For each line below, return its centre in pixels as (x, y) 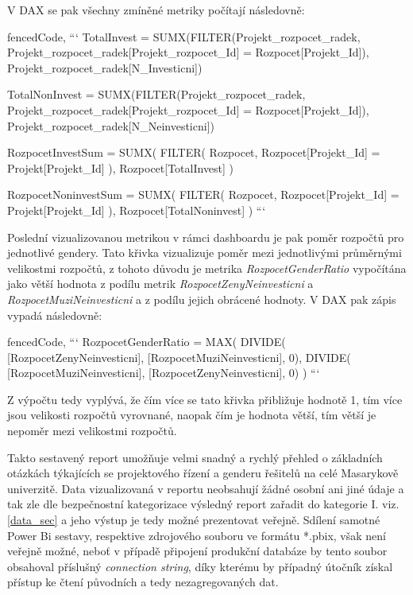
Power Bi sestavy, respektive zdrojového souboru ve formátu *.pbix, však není (197, 535)
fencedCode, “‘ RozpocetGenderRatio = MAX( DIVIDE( (147, 342)
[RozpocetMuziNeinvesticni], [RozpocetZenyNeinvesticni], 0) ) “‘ (164, 373)
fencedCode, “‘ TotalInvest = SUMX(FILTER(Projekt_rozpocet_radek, (184, 36)
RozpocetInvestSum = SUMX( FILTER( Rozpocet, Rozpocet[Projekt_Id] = (194, 152)
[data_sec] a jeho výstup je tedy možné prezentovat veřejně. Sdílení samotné (194, 520)
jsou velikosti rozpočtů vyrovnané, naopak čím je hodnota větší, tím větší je (192, 415)
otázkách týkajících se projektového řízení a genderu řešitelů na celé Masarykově (203, 473)
